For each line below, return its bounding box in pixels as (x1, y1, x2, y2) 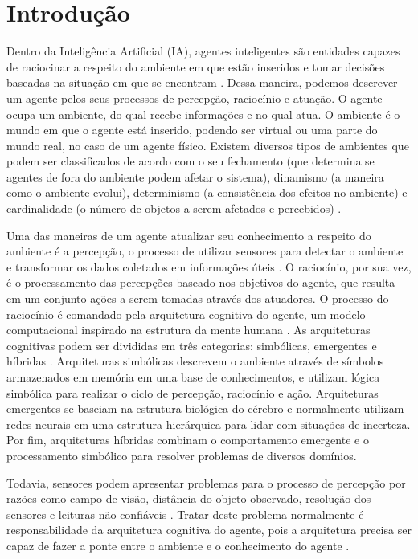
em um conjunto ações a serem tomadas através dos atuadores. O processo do (6, 290, 389, 307)
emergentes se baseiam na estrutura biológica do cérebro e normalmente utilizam (6, 400, 404, 417)
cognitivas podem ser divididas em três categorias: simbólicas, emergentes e (6, 337, 377, 353)
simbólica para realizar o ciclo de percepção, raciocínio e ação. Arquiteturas (6, 384, 379, 401)
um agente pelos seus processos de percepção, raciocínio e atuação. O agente (6, 89, 383, 106)
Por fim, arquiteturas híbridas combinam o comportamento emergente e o (6, 431, 369, 448)
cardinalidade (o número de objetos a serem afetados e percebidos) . (6, 200, 342, 217)
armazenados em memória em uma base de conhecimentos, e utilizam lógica (6, 369, 380, 385)
